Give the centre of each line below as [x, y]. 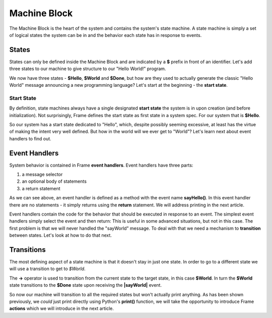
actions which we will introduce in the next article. [62, 308]
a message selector [42, 175]
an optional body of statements [54, 181]
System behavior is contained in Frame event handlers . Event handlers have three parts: [101, 165]
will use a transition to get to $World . [47, 269]
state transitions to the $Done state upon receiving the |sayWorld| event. [86, 285]
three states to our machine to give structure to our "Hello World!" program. [88, 69]
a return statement [41, 188]
